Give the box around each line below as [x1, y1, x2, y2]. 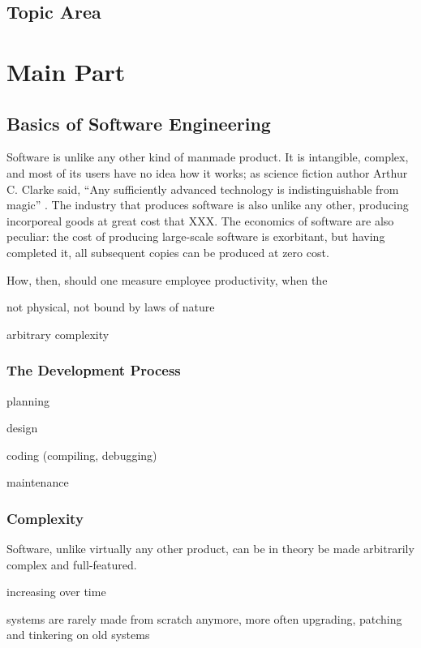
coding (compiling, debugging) [6, 446, 157, 463]
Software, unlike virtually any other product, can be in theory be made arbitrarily [6, 540, 415, 557]
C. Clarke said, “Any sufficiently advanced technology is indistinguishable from [6, 180, 399, 197]
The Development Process [6, 360, 181, 380]
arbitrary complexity [6, 325, 110, 342]
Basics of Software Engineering [6, 110, 271, 135]
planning [6, 392, 49, 409]
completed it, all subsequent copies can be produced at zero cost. [6, 243, 329, 260]
